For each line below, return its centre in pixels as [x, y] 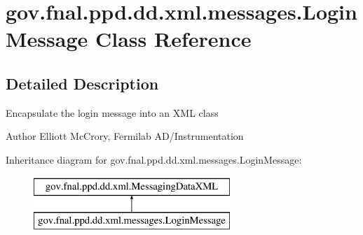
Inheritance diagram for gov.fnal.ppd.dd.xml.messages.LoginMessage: [154, 159]
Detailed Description [82, 83]
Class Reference [173, 39]
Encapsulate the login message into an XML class [112, 112]
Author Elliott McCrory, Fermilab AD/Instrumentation [125, 136]
